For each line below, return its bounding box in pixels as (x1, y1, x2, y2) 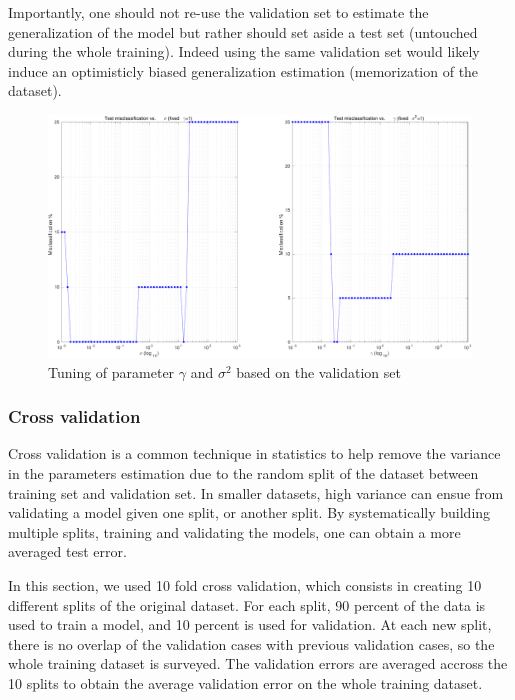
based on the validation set (236, 361, 401, 382)
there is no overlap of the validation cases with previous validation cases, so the (8, 633, 495, 654)
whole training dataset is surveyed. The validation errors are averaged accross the (8, 653, 508, 674)
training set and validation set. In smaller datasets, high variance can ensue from (8, 482, 504, 503)
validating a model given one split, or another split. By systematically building (8, 502, 491, 523)
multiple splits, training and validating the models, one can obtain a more (8, 521, 461, 542)
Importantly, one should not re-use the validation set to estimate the (8, 2, 429, 22)
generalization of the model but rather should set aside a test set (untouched (8, 21, 478, 42)
